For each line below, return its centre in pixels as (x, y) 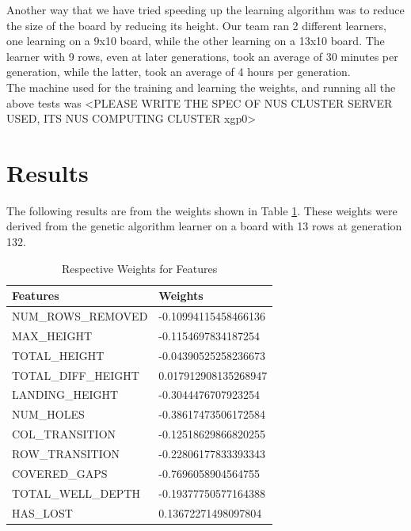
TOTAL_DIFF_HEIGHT (76, 375)
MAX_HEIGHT (52, 335)
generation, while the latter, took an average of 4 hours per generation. (179, 72)
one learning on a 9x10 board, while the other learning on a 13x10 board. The (196, 41)
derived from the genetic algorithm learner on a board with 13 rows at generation (204, 226)
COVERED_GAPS (60, 473)
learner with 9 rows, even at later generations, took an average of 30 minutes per (202, 56)
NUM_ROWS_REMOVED (80, 316)
